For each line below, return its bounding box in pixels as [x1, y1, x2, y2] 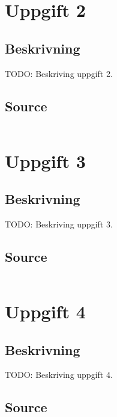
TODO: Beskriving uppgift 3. [5, 217, 113, 230]
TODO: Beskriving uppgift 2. [5, 67, 113, 79]
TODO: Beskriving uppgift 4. [5, 368, 113, 381]
